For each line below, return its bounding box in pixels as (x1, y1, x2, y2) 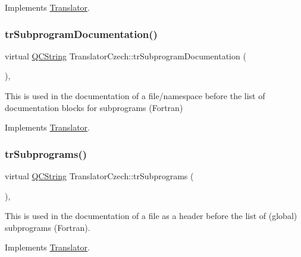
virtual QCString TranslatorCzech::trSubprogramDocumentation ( (5, 49, 246, 62)
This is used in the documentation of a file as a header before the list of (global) (5, 210, 297, 222)
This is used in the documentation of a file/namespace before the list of (5, 90, 265, 101)
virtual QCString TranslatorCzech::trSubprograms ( (5, 170, 194, 182)
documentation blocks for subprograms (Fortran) (5, 101, 183, 113)
